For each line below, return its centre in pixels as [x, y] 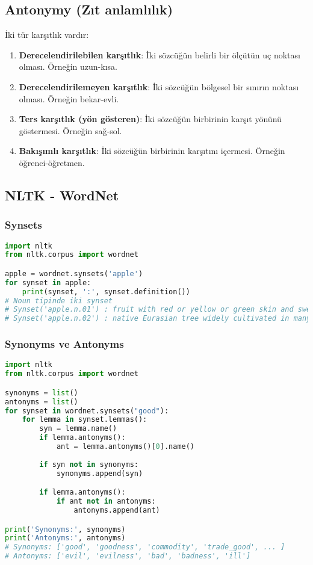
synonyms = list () [42, 393]
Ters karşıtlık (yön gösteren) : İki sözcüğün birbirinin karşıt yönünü [150, 119]
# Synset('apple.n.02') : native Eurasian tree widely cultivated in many [158, 319]
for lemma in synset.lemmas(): [85, 420]
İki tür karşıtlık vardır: [47, 35]
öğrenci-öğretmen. [52, 162]
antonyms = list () [42, 402]
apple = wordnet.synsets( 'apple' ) [74, 273]
